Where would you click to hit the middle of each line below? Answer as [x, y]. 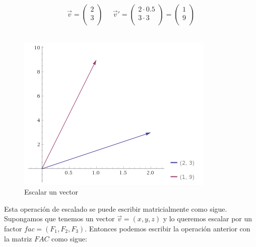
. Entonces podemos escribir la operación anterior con [168, 228]
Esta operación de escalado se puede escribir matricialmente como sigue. [116, 208]
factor [13, 228]
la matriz [18, 238]
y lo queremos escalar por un [208, 219]
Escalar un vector [51, 192]
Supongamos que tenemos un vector [59, 219]
